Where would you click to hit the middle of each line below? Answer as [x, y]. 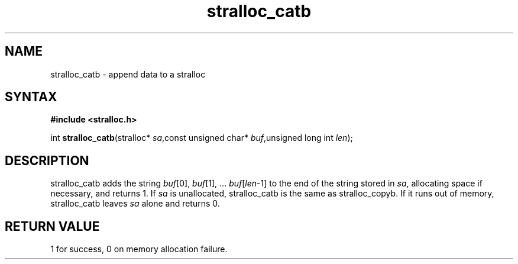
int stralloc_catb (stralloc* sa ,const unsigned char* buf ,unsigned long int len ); [202, 138]
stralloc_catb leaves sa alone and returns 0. [135, 204]
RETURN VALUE [52, 226]
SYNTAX [31, 97]
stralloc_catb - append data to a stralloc [128, 74]
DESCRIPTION [47, 160]
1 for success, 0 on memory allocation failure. [139, 249]
